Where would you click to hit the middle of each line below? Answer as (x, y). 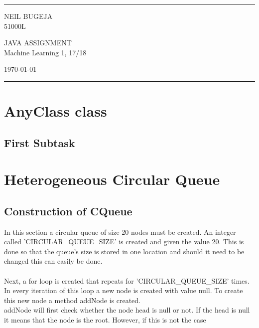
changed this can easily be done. (53, 261)
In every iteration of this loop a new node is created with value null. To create (124, 290)
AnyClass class (56, 111)
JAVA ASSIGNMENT (38, 43)
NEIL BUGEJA (28, 16)
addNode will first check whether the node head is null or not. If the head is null (127, 310)
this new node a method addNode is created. (72, 300)
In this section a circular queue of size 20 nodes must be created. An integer (120, 232)
